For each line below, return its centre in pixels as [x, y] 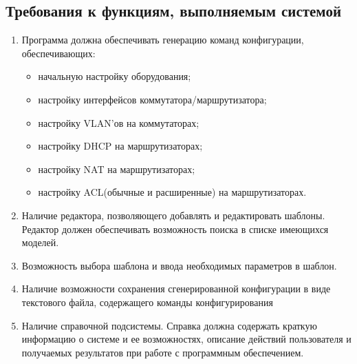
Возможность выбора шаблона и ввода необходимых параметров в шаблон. [179, 265]
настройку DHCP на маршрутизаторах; [120, 146]
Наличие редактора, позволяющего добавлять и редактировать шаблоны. [173, 215]
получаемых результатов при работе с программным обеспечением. [163, 352]
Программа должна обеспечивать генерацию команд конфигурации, [163, 40]
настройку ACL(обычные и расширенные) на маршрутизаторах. [172, 192]
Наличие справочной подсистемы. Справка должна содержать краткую [169, 325]
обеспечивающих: [58, 53]
